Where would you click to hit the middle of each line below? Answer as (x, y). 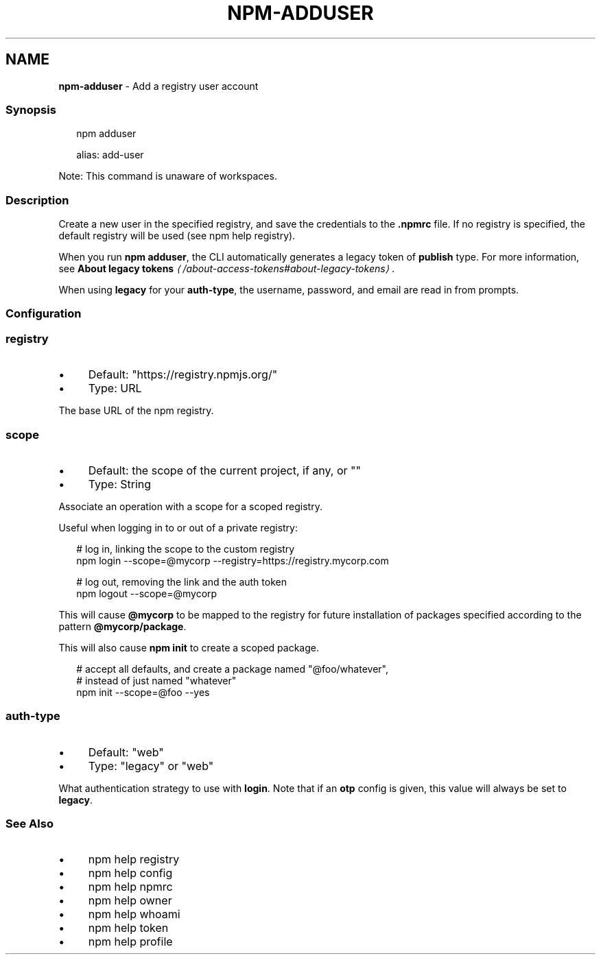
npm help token (128, 928)
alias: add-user (110, 155)
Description (37, 200)
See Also (30, 824)
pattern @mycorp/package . (122, 626)
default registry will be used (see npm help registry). (177, 236)
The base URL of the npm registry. (136, 411)
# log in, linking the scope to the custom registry (186, 549)
